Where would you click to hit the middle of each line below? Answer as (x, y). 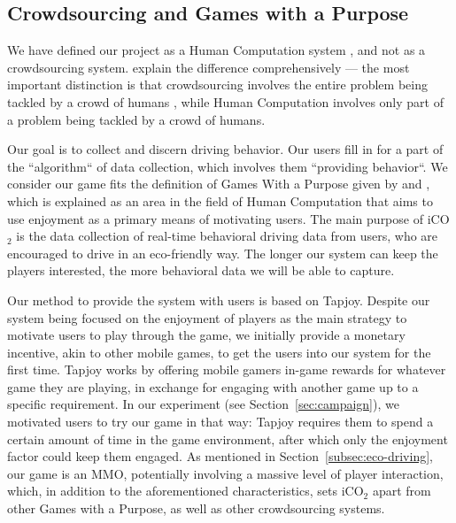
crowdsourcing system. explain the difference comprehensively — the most (209, 67)
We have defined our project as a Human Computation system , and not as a (216, 50)
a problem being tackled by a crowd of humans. (136, 119)
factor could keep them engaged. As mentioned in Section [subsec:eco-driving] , (220, 456)
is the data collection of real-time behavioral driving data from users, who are (227, 236)
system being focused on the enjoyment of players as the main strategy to (207, 317)
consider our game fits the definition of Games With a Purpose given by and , (219, 184)
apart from (402, 491)
